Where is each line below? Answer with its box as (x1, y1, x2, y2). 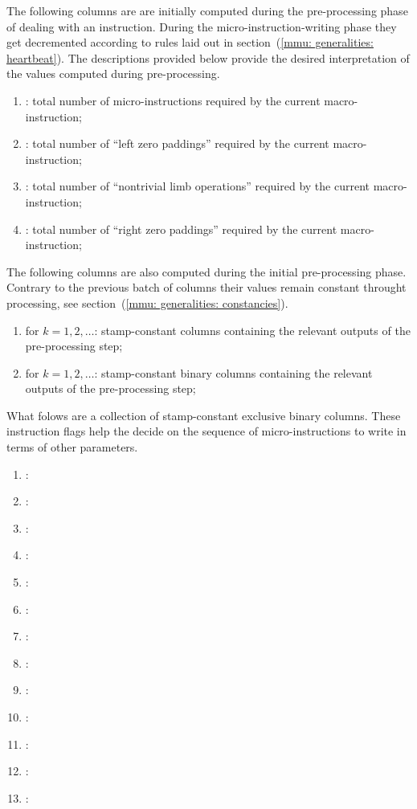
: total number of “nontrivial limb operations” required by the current (25, 178, 370, 194)
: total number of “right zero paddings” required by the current (25, 220, 337, 237)
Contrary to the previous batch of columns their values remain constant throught (6, 279, 407, 296)
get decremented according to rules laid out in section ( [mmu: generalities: (6, 34, 374, 51)
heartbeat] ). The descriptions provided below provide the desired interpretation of (6, 49, 410, 66)
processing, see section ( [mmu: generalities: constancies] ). (6, 294, 288, 311)
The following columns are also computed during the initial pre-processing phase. (6, 263, 407, 280)
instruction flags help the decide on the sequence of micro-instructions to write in (6, 423, 407, 439)
